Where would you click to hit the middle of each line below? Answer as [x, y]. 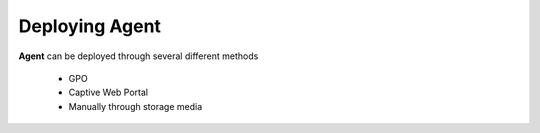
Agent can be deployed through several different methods [138, 56]
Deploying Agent [90, 26]
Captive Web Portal [108, 92]
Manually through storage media [135, 106]
